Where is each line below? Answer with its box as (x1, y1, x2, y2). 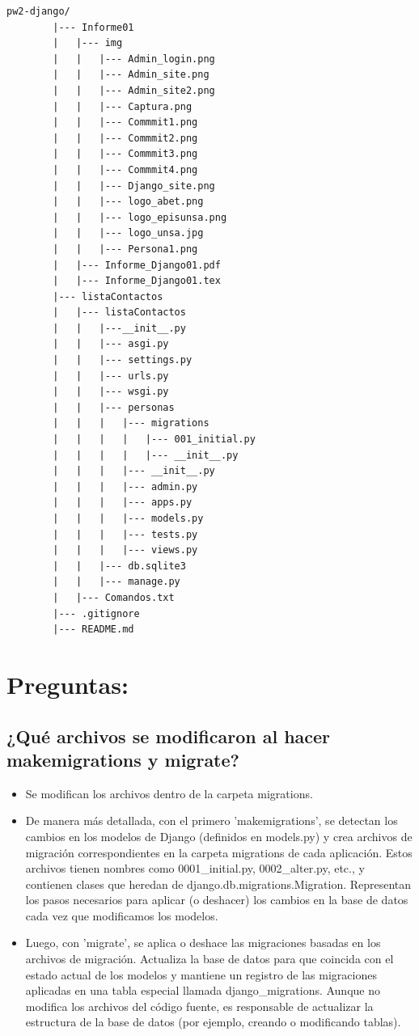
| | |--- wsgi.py (53, 386, 169, 398)
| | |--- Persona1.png (53, 243, 198, 255)
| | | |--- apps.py (53, 497, 193, 509)
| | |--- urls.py (53, 370, 169, 382)
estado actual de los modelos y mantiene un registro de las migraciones (25, 966, 377, 983)
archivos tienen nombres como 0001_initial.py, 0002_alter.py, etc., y (25, 860, 365, 877)
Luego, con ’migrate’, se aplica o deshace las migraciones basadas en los (25, 934, 381, 951)
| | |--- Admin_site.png (53, 69, 209, 81)
